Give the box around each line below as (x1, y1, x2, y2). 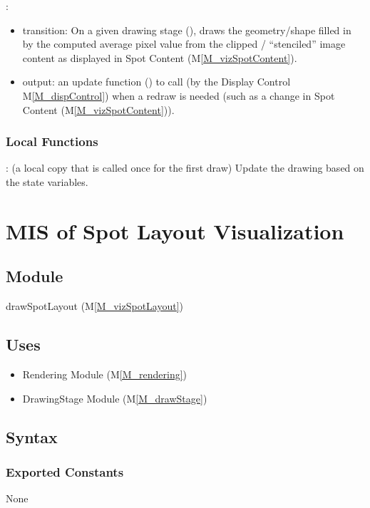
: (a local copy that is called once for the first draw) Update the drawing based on (6, 160, 364, 175)
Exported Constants (6, 462, 124, 480)
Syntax (6, 425, 58, 447)
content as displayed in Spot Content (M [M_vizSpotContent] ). (22, 50, 297, 65)
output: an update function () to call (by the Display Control (22, 74, 291, 89)
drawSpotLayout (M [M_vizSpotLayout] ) (6, 299, 184, 313)
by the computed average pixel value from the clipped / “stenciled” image (22, 36, 346, 51)
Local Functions (6, 133, 98, 150)
